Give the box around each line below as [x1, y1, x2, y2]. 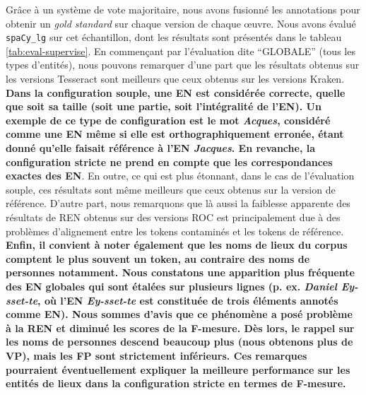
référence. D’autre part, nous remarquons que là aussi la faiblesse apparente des [6, 196, 350, 211]
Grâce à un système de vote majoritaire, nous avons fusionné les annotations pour [6, 2, 360, 16]
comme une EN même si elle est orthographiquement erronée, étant [6, 126, 344, 141]
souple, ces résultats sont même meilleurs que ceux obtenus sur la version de [6, 182, 336, 196]
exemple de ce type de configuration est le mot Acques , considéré [6, 112, 331, 127]
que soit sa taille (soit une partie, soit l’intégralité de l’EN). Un [6, 99, 321, 114]
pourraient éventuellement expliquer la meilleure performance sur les [6, 362, 350, 377]
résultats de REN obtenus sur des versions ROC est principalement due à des [6, 209, 341, 224]
